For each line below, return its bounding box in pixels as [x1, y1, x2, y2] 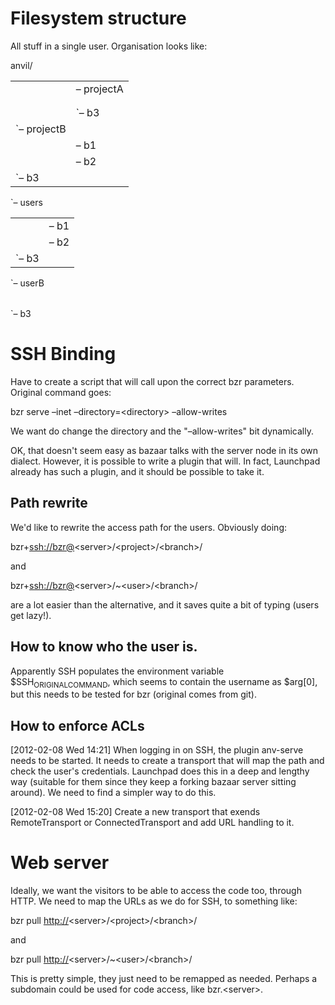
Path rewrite [10, 495, 88, 512]
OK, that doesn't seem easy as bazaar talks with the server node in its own [10, 444, 319, 456]
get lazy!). [10, 609, 52, 621]
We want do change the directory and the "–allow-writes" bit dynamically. [10, 425, 314, 437]
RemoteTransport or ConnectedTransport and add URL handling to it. [10, 817, 295, 829]
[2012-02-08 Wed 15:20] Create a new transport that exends [10, 806, 261, 818]
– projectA [75, 82, 124, 96]
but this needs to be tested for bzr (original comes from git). [10, 688, 257, 701]
